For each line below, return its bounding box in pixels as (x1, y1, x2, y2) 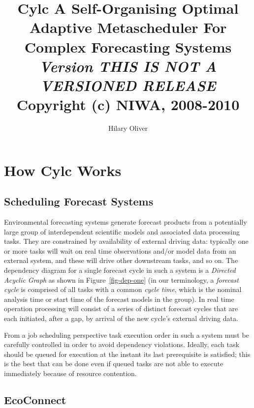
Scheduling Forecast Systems (4, 194, 154, 209)
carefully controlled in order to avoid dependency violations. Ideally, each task (4, 339, 239, 350)
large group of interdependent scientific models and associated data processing (4, 226, 240, 236)
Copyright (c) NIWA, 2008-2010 (16, 94, 240, 115)
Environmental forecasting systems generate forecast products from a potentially (4, 217, 247, 227)
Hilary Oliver (108, 123, 148, 133)
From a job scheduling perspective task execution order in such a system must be (4, 329, 249, 340)
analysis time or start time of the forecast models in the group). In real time (4, 293, 234, 304)
